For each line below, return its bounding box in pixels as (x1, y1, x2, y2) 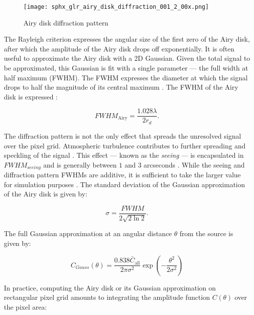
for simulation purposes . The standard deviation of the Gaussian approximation (4, 179, 245, 189)
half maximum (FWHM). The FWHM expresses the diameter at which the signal (4, 72, 248, 82)
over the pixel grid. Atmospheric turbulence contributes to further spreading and (4, 140, 246, 150)
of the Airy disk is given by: (4, 189, 87, 199)
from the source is (179, 228, 233, 239)
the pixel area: (4, 301, 47, 312)
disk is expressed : (4, 91, 58, 101)
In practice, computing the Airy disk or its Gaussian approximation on (4, 282, 216, 292)
